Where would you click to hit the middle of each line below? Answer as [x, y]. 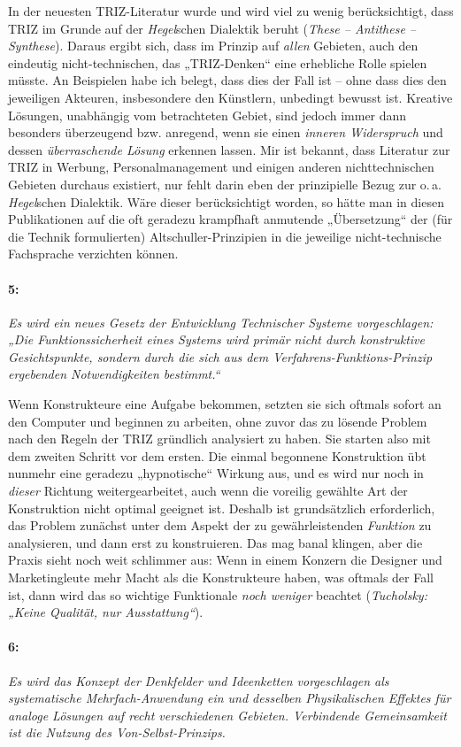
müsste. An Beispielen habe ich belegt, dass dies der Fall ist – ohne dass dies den [227, 80]
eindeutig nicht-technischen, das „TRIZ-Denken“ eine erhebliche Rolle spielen [218, 62]
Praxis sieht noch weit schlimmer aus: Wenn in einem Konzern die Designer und [225, 560]
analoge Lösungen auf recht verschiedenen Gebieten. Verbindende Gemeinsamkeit [227, 715]
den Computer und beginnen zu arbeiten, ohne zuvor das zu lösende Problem [218, 421]
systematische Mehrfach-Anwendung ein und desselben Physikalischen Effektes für [230, 698]
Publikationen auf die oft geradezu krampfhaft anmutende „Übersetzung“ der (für [230, 219]
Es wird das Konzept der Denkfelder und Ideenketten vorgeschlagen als [199, 680]
